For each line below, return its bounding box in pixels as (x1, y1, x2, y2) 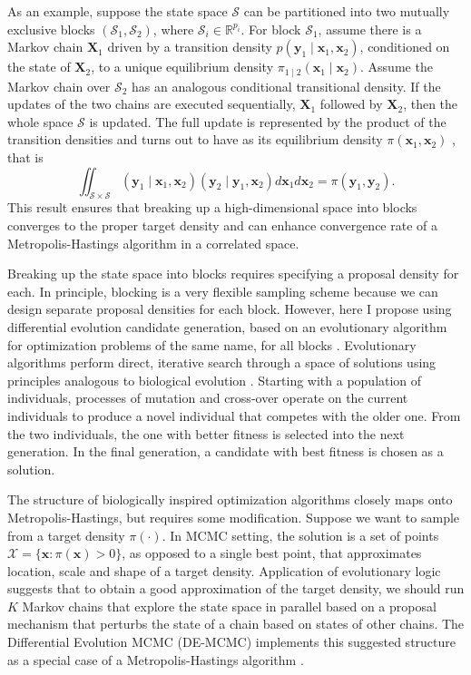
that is (7, 148, 44, 167)
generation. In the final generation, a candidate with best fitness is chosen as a (7, 442, 444, 461)
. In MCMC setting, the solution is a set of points (162, 525, 439, 544)
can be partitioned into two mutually (243, 2, 450, 20)
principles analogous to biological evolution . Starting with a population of (7, 370, 422, 389)
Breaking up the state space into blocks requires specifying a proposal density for (7, 264, 459, 283)
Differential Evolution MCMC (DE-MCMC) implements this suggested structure (7, 632, 456, 651)
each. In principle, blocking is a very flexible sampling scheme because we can (7, 281, 438, 300)
